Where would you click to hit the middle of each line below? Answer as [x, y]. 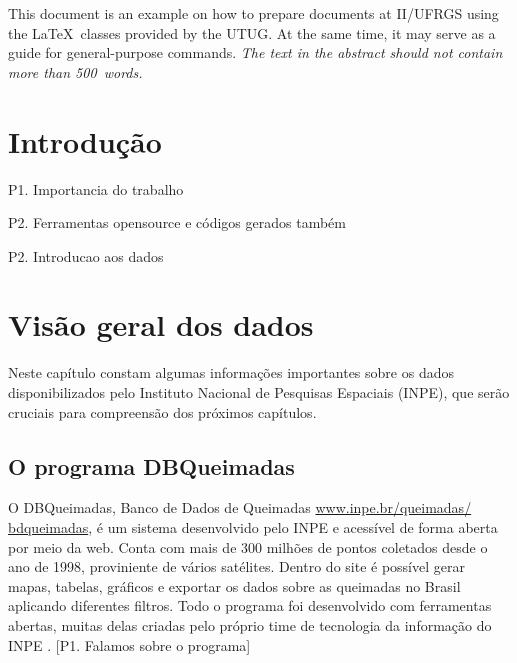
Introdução [85, 140]
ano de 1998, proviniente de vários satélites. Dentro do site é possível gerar [236, 566]
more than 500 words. [75, 71]
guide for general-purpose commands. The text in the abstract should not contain [255, 52]
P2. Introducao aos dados [86, 255]
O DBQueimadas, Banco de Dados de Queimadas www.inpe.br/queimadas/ [240, 507]
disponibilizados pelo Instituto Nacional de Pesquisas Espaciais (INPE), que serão [259, 392]
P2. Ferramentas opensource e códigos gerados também [177, 222]
